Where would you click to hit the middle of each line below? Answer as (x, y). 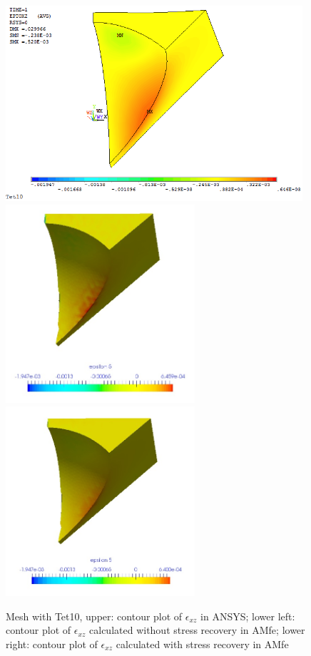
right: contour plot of (52, 644)
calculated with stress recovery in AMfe (202, 644)
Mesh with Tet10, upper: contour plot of (94, 616)
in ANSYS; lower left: (248, 616)
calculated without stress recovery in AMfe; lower (197, 630)
